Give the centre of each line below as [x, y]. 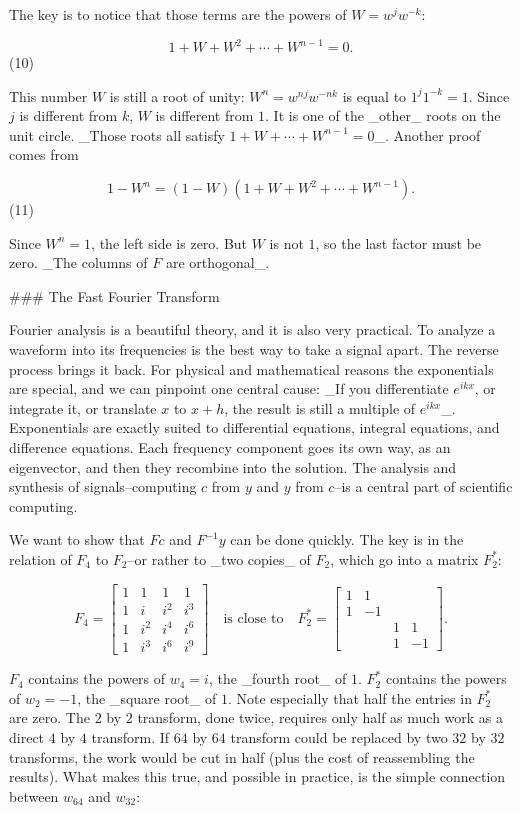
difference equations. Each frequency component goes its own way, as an [230, 447]
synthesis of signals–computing [103, 486]
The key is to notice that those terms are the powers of [178, 14]
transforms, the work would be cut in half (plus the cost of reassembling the [242, 756]
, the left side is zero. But [169, 242]
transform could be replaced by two [339, 736]
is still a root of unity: [177, 95]
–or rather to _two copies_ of [219, 558]
